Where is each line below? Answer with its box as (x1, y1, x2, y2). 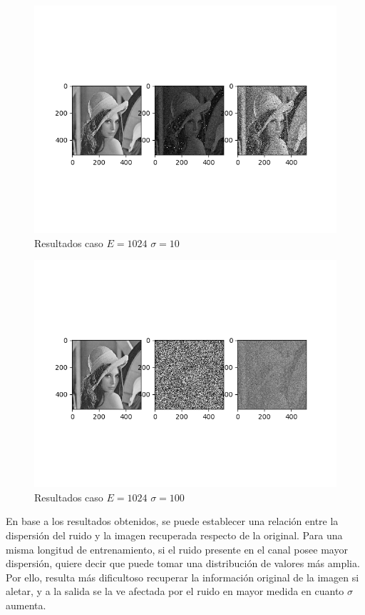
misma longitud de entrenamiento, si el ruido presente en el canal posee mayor (6, 541, 348, 556)
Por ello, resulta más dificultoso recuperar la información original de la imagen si (6, 569, 359, 584)
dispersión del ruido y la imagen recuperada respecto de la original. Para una (6, 527, 343, 542)
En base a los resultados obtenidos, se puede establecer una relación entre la (6, 514, 339, 529)
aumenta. (6, 597, 46, 612)
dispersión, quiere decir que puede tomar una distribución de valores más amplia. (6, 556, 360, 571)
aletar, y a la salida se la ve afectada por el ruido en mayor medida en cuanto (6, 584, 344, 599)
